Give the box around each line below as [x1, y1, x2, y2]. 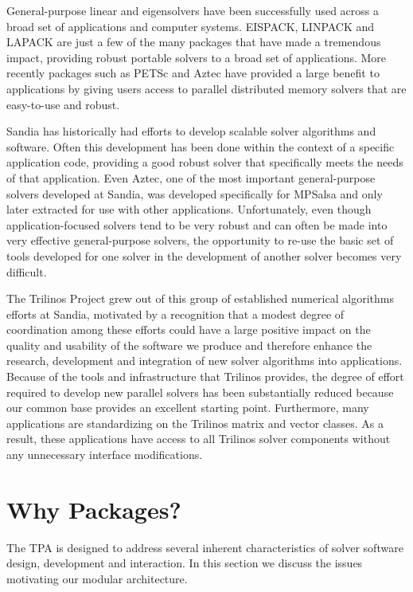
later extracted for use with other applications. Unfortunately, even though [6, 201, 372, 218]
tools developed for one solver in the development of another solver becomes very [6, 247, 402, 264]
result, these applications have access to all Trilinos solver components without [6, 430, 391, 447]
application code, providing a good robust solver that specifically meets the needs [6, 154, 403, 171]
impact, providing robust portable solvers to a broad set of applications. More [6, 49, 387, 65]
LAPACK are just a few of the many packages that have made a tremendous [6, 33, 381, 50]
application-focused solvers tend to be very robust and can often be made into [6, 216, 388, 233]
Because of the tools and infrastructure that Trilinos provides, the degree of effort [6, 368, 404, 385]
